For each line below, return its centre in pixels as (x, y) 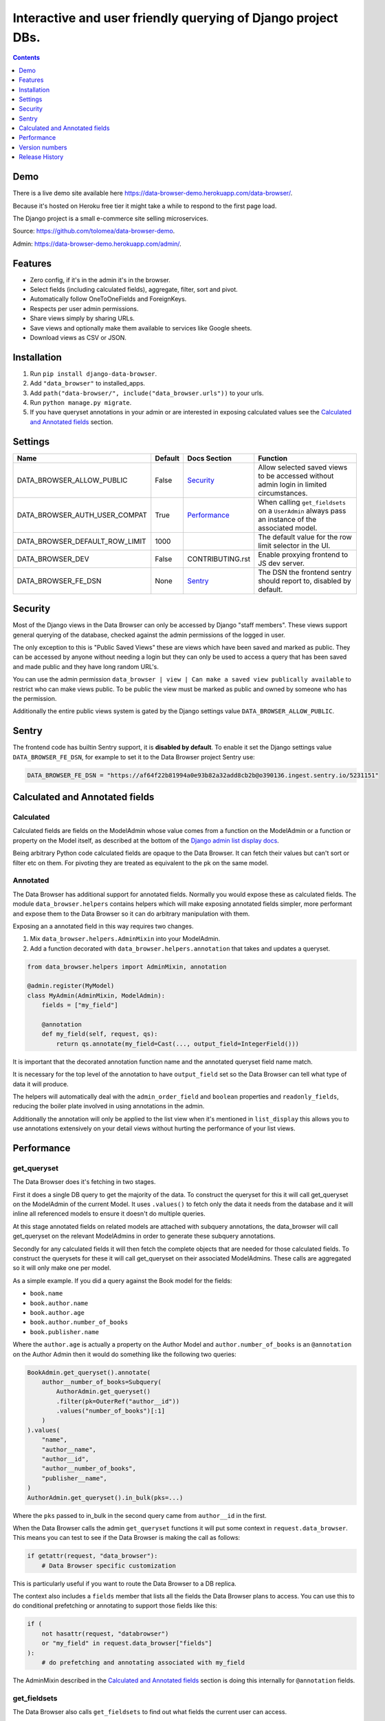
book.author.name (59, 1303)
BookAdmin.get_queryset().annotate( (89, 1372)
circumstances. (283, 493)
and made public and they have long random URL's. (86, 666)
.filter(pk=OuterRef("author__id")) (118, 1401)
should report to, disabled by (305, 580)
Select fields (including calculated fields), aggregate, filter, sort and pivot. (134, 290)
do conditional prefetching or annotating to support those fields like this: (115, 1606)
